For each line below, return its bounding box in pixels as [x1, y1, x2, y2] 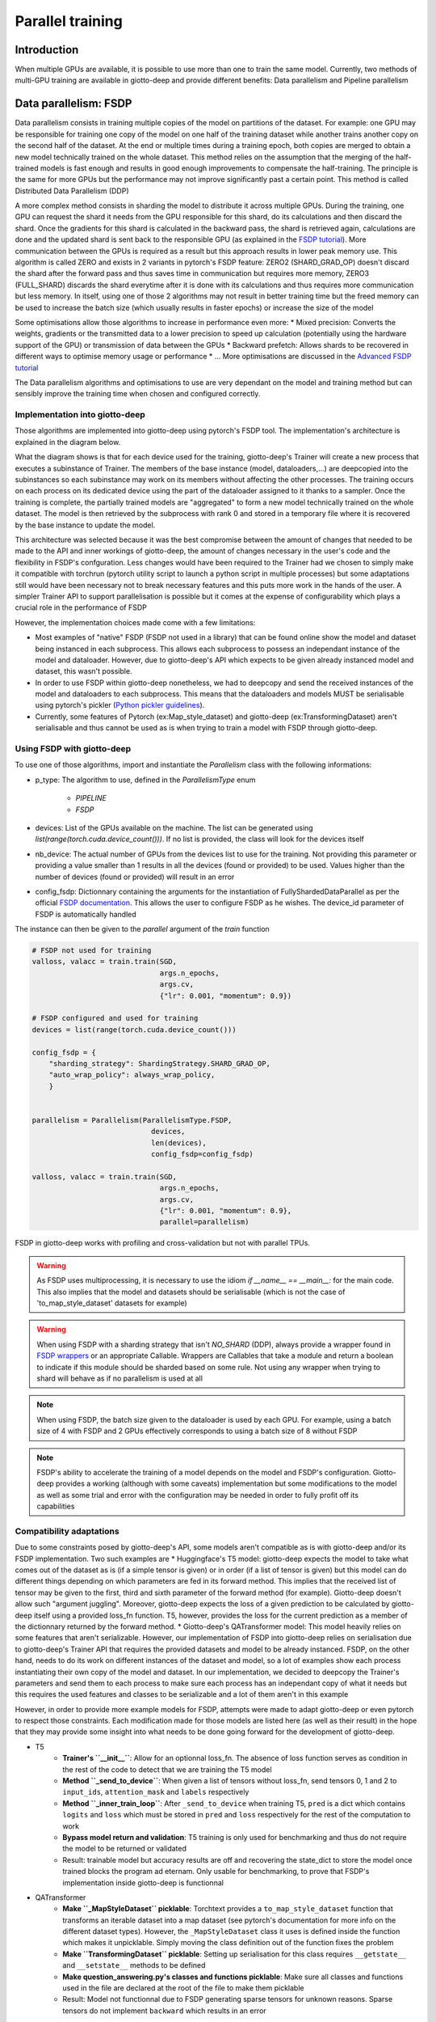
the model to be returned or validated [62, 1844, 187, 1854]
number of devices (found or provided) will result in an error [35, 872, 235, 882]
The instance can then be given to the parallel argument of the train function [15, 924, 270, 934]
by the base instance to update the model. [15, 520, 156, 530]
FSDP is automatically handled [35, 909, 136, 919]
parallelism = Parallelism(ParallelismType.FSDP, [31, 1115, 233, 1124]
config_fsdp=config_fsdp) [150, 1149, 254, 1159]
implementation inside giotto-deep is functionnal [62, 1877, 224, 1888]
